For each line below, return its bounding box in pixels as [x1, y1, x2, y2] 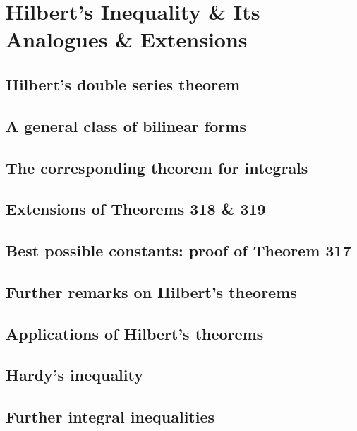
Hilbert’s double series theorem [6, 73, 241, 95]
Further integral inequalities [6, 406, 215, 427]
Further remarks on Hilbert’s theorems [6, 281, 297, 302]
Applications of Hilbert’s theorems [6, 322, 264, 344]
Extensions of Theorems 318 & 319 [6, 198, 266, 220]
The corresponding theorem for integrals [6, 156, 308, 178]
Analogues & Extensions [6, 25, 248, 54]
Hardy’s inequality [6, 364, 143, 386]
